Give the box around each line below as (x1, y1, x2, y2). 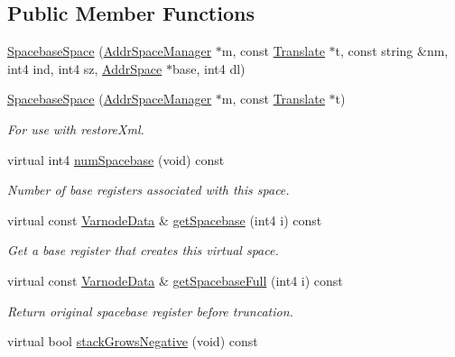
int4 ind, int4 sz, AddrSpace (7, 59, 162, 78)
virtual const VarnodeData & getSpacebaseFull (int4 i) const (7, 270, 343, 289)
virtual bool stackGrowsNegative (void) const (7, 332, 258, 351)
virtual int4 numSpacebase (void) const (7, 150, 225, 169)
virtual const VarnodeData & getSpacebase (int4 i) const (7, 210, 322, 229)
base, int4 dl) (172, 59, 246, 78)
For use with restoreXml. (7, 119, 144, 138)
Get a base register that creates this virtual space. (7, 241, 279, 260)
